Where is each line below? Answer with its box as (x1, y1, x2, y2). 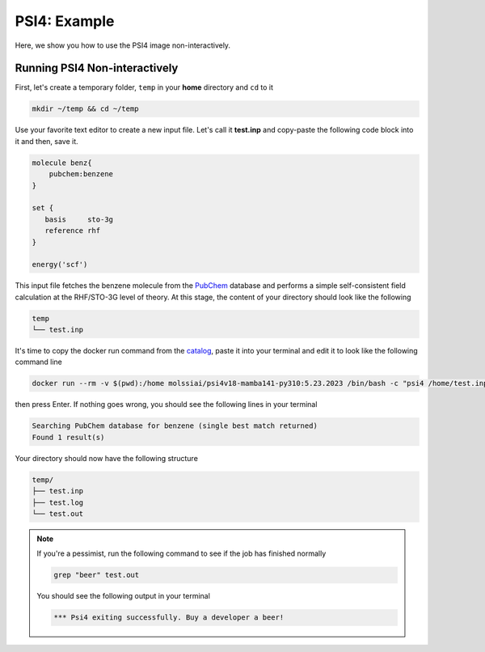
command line (15, 357, 62, 367)
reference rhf (44, 227, 101, 235)
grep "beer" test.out (53, 570, 140, 580)
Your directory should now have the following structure (15, 453, 198, 463)
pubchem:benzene (48, 170, 113, 179)
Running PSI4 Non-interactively (15, 61, 179, 75)
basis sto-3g (44, 214, 113, 224)
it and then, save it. (15, 136, 78, 146)
